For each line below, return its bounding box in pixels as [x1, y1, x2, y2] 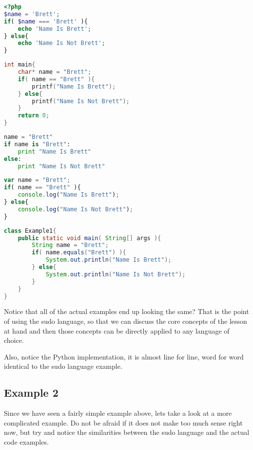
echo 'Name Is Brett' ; [18, 25, 92, 32]
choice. [4, 335, 24, 345]
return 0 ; [18, 112, 50, 119]
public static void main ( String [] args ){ [18, 234, 161, 242]
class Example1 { [4, 227, 57, 234]
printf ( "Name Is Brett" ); [32, 83, 116, 90]
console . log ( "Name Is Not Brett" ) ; [18, 205, 133, 213]
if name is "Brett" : [4, 140, 71, 148]
